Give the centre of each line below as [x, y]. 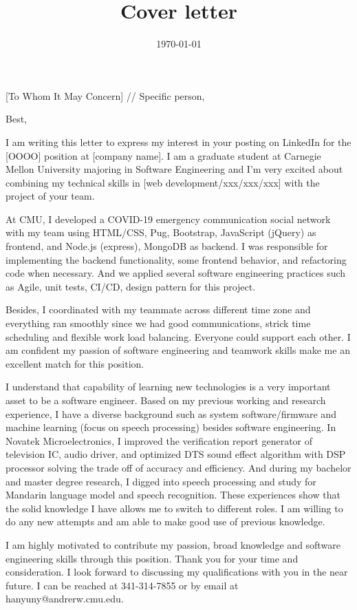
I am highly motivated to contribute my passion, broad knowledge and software [173, 544]
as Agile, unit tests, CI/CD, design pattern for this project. [131, 286]
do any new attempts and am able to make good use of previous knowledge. [165, 522]
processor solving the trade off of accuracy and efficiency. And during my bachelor [178, 467]
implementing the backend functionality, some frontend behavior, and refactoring [176, 259]
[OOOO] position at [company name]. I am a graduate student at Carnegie [163, 155]
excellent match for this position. [75, 363]
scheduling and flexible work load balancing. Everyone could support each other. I [178, 336]
